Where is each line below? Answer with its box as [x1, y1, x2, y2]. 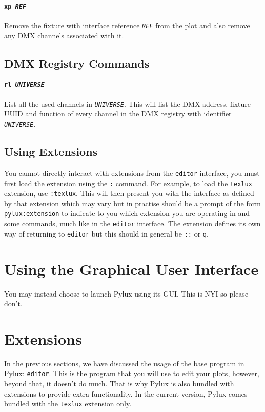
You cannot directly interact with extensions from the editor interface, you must [4, 167, 260, 178]
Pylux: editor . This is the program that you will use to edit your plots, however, [4, 368, 259, 379]
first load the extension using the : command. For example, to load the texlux [4, 178, 252, 188]
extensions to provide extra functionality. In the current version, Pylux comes [4, 388, 248, 399]
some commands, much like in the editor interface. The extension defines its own [4, 218, 261, 229]
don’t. [4, 298, 23, 309]
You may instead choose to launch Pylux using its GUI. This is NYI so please [4, 288, 249, 299]
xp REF [4, 3, 26, 10]
